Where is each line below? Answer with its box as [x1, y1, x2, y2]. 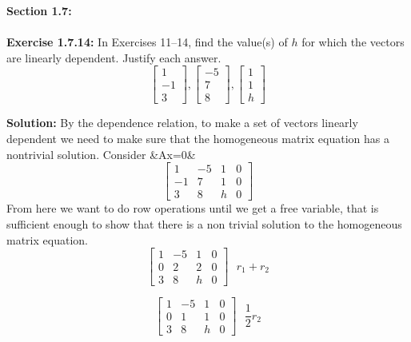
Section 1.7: [6, 2, 72, 18]
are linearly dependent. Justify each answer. [6, 49, 221, 66]
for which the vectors [301, 34, 405, 50]
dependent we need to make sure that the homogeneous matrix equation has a [6, 130, 389, 147]
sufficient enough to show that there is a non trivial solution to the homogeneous [6, 215, 402, 232]
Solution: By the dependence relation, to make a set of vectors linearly [6, 114, 358, 131]
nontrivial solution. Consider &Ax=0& [6, 145, 196, 162]
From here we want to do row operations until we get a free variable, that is [6, 200, 379, 217]
